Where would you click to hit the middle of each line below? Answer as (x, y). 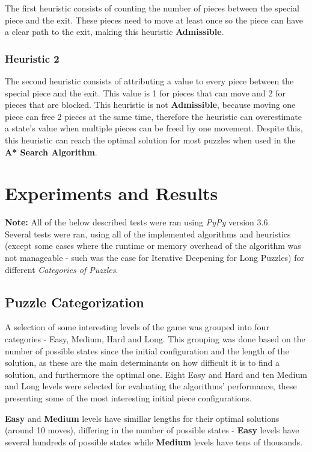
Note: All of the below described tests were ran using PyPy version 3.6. (138, 222)
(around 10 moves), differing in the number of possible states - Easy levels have (152, 430)
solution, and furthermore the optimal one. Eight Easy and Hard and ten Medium (156, 374)
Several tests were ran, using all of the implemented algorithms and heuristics (148, 234)
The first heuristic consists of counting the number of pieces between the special (152, 8)
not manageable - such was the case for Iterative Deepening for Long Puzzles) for (154, 258)
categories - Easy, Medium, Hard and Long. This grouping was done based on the (155, 339)
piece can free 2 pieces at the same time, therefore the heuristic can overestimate (153, 116)
